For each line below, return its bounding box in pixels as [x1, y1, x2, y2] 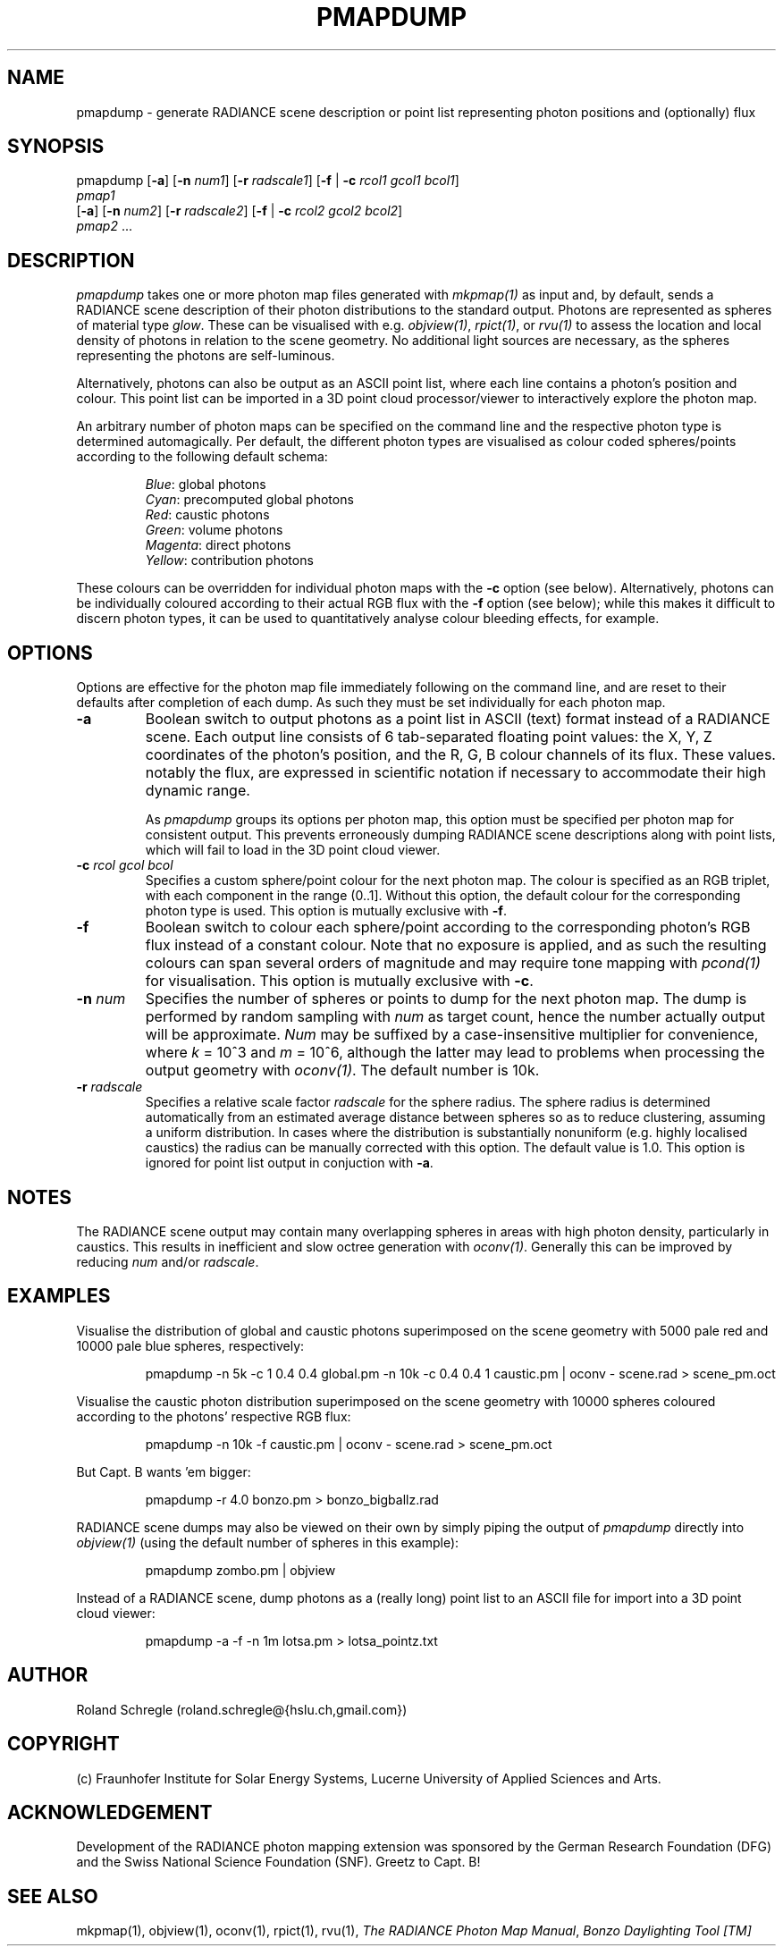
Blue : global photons [145, 476, 266, 493]
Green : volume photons [145, 522, 283, 538]
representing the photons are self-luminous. [76, 348, 335, 364]
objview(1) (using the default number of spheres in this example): [76, 1534, 459, 1550]
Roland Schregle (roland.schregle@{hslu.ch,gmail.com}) [76, 1701, 408, 1717]
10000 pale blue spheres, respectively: [76, 1337, 305, 1353]
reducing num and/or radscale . [76, 1253, 259, 1269]
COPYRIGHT [7, 1732, 120, 1756]
